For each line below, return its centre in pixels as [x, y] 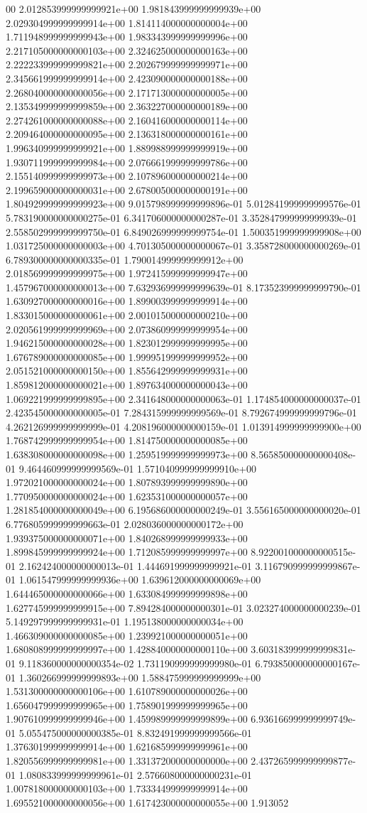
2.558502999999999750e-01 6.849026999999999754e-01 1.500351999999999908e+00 [183, 231]
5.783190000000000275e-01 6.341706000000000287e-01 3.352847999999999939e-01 [181, 217]
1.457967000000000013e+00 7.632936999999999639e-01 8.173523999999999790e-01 [183, 287]
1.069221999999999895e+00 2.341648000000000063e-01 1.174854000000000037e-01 [183, 398]
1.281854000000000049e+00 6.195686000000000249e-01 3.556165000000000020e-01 [183, 510]
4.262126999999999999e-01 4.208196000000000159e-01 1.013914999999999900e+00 [183, 426]
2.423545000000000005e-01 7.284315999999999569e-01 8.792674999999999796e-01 [181, 413]
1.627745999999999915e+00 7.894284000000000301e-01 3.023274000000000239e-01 [183, 607]
